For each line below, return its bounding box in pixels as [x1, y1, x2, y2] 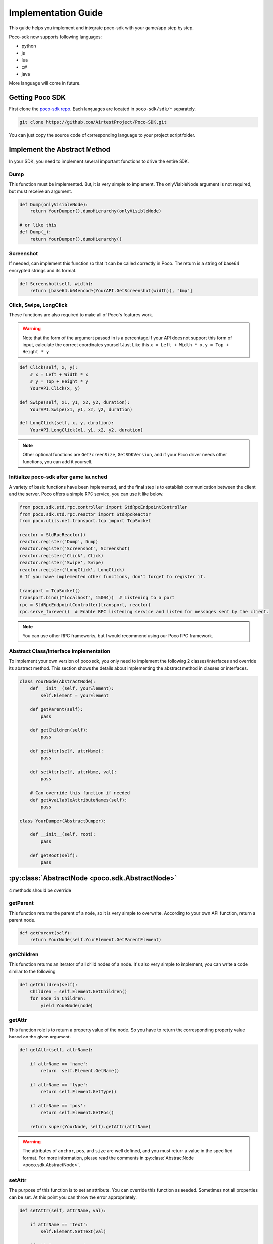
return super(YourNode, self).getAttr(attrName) [30, 1124, 151, 1130]
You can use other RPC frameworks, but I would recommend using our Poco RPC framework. [22, 633, 214, 639]
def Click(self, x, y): [19, 365, 78, 370]
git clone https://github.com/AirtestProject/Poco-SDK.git [19, 119, 167, 125]
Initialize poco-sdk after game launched [9, 473, 108, 480]
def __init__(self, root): [30, 831, 96, 837]
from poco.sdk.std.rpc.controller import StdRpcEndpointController [19, 504, 188, 510]
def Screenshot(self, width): [19, 281, 93, 286]
